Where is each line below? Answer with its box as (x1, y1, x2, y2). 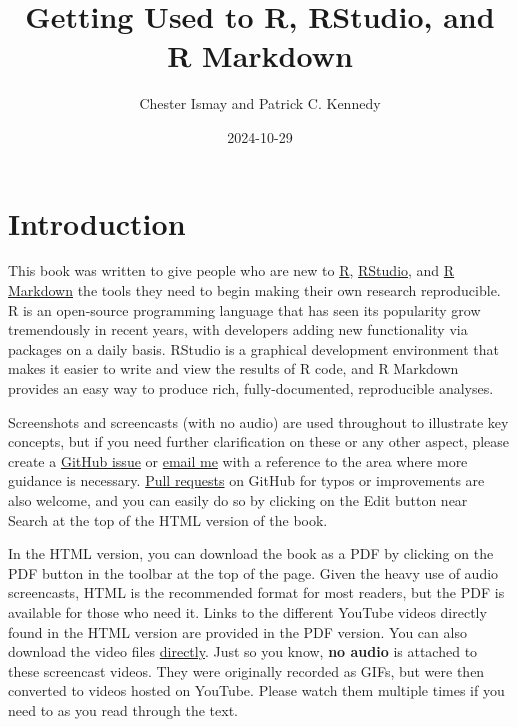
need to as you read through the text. (8, 699, 238, 720)
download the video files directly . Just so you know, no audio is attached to (8, 641, 478, 662)
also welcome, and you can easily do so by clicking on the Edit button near (8, 489, 468, 510)
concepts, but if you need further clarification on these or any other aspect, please (8, 431, 510, 452)
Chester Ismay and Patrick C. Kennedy (139, 93, 381, 114)
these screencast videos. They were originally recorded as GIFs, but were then (8, 660, 485, 681)
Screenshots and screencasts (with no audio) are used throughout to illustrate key (8, 411, 509, 432)
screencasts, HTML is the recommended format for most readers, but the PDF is (8, 582, 505, 603)
